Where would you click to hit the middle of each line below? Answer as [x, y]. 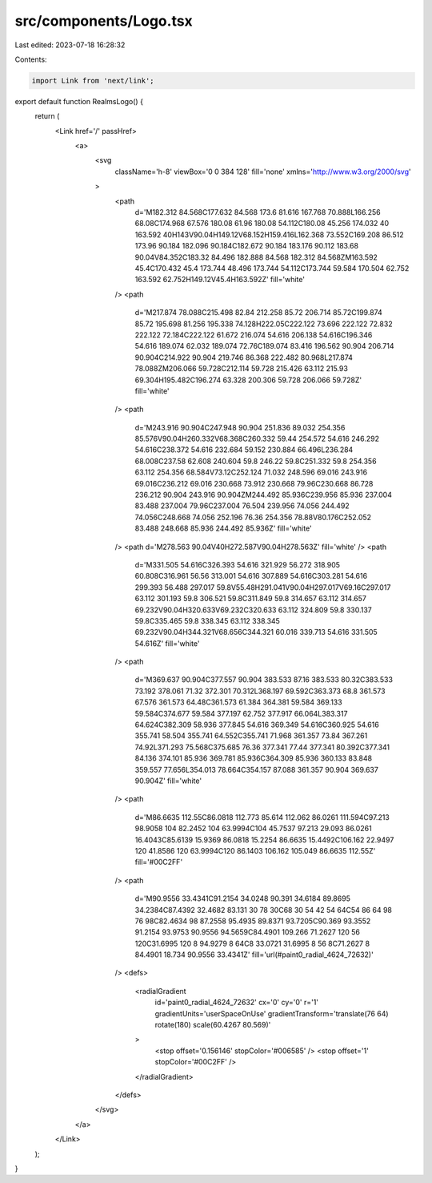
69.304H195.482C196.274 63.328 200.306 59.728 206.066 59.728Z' [248, 380]
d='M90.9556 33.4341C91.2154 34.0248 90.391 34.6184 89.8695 [243, 898]
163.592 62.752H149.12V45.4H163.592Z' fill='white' [220, 280]
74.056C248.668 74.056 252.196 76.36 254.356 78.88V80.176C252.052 [253, 517]
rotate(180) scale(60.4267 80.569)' [213, 1025]
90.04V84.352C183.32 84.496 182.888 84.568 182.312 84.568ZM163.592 [256, 257]
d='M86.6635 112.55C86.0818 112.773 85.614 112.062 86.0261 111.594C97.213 [262, 817]
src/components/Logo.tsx [104, 21]
